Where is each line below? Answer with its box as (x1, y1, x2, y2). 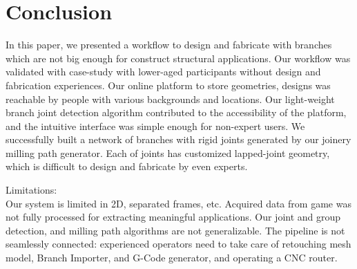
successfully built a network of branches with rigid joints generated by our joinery (6, 132, 351, 147)
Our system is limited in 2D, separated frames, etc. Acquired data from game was (6, 196, 351, 210)
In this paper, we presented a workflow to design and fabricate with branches (6, 37, 332, 52)
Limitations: (6, 183, 57, 197)
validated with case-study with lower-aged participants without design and (6, 64, 321, 79)
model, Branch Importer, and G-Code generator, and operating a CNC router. (6, 250, 338, 265)
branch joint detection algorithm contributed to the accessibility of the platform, (6, 105, 347, 120)
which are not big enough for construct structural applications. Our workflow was (6, 50, 351, 65)
